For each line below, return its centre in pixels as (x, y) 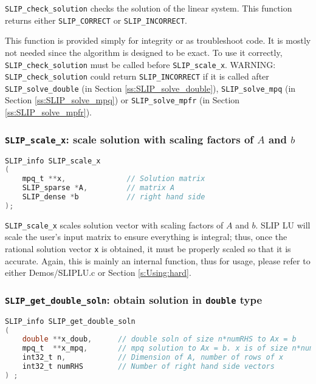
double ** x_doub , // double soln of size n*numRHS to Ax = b (159, 339)
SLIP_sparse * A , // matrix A (98, 188)
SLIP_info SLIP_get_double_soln (70, 321)
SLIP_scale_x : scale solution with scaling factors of (129, 139)
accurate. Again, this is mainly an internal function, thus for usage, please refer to (158, 260)
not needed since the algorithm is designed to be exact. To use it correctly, (144, 52)
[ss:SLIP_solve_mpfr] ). (49, 112)
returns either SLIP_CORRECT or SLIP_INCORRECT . (96, 20)
